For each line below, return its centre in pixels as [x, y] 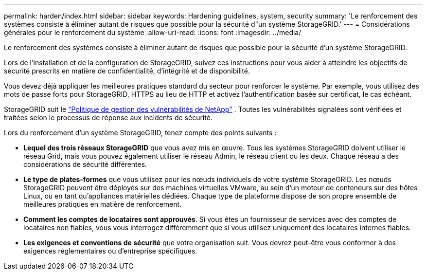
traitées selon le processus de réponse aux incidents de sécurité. [108, 118]
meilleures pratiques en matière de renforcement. [103, 204]
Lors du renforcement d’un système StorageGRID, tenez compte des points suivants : [140, 133]
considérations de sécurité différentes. [85, 164]
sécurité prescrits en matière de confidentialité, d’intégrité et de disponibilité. [127, 71]
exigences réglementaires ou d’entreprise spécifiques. [110, 251]
